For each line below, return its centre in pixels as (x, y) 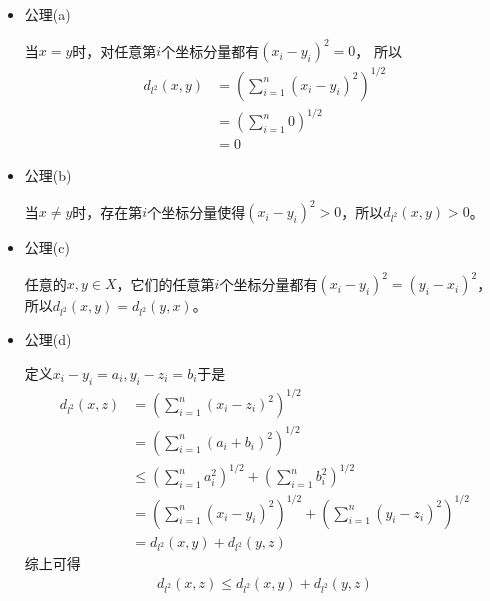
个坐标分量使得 (196, 211)
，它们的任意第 (165, 283)
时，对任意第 (114, 50)
